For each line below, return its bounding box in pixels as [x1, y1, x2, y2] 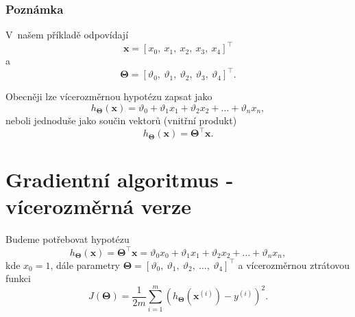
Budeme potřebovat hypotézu [5, 232, 130, 246]
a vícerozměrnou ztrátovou [238, 257, 350, 272]
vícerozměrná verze [5, 192, 191, 220]
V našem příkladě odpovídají [5, 27, 129, 42]
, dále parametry [50, 257, 121, 272]
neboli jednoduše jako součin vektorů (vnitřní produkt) [5, 113, 237, 127]
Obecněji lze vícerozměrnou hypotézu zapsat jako [5, 89, 212, 104]
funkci [5, 271, 31, 285]
